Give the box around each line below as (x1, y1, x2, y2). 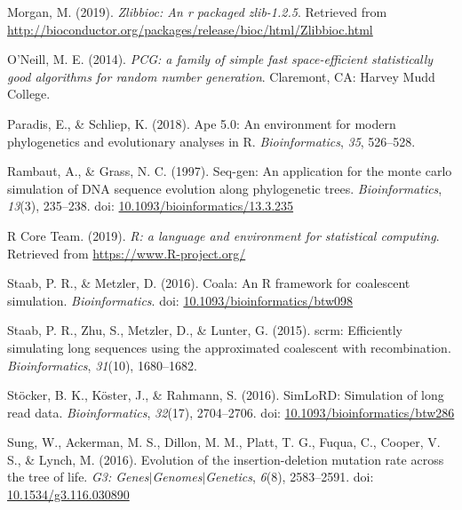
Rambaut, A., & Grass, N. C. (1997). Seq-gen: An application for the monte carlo (7, 162, 452, 180)
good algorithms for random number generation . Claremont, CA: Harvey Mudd (7, 67, 435, 85)
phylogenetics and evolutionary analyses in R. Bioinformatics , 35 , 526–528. (7, 131, 416, 150)
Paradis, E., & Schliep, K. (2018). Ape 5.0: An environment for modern (7, 114, 396, 132)
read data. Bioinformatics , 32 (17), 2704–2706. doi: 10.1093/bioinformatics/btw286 (7, 402, 455, 421)
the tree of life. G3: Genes (7, 467, 149, 486)
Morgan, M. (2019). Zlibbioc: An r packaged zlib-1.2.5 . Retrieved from (7, 3, 387, 20)
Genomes (152, 467, 203, 486)
